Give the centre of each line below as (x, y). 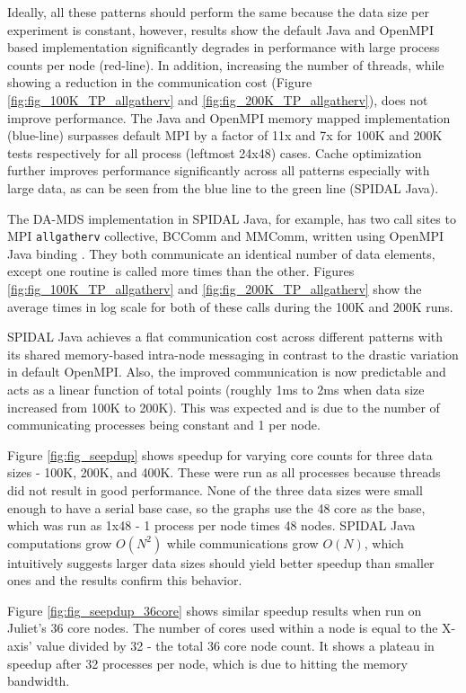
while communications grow (242, 542)
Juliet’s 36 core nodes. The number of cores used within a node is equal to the (223, 628)
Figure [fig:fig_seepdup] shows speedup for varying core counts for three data (220, 454)
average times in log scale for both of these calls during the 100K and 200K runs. (230, 306)
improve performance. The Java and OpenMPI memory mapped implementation (229, 117)
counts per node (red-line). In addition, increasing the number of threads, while (226, 64)
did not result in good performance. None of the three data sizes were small (215, 489)
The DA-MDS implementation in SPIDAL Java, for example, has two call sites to (232, 218)
